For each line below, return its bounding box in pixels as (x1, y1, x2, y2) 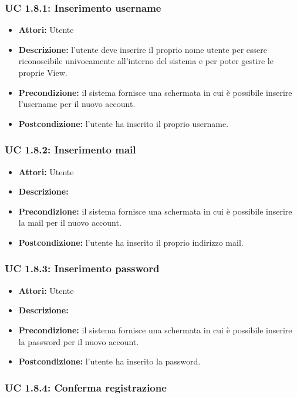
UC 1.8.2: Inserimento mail (5, 142, 136, 157)
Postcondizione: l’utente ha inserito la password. (18, 355, 201, 367)
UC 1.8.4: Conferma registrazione (5, 380, 167, 394)
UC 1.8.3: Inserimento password (5, 261, 160, 276)
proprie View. (18, 66, 67, 78)
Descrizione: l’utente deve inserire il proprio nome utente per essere (18, 43, 267, 55)
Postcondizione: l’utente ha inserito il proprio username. (18, 117, 229, 129)
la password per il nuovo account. (18, 335, 139, 347)
